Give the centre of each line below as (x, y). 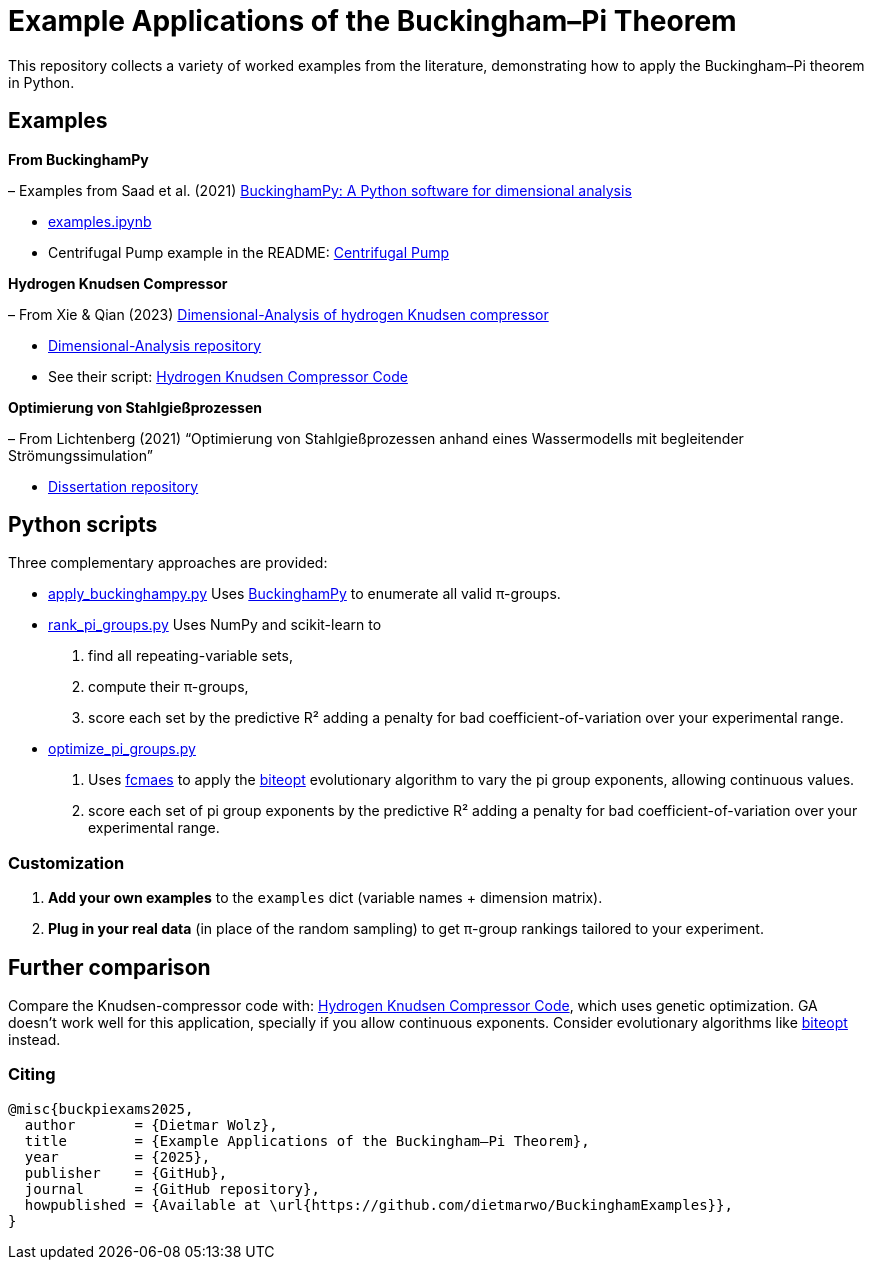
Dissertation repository (123, 486)
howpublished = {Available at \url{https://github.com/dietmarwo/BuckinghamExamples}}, (378, 1204)
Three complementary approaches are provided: (168, 563)
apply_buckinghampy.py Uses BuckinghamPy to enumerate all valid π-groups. (304, 594)
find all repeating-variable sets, (190, 656)
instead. (34, 1040)
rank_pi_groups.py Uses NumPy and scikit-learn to (215, 625)
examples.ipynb (100, 221)
